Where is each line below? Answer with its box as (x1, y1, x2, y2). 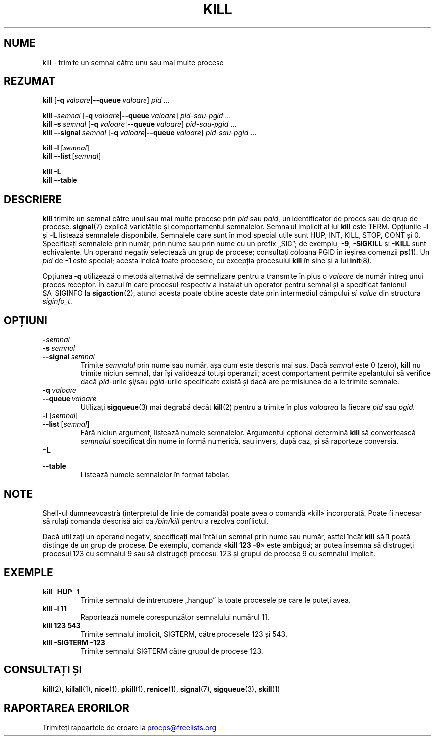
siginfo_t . (42, 297, 72, 306)
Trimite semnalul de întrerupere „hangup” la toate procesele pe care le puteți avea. (80, 595, 351, 604)
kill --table (42, 176, 77, 185)
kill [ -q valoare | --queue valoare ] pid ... (42, 96, 170, 105)
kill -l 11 (42, 604, 67, 613)
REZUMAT (4, 75, 56, 88)
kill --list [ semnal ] (42, 152, 101, 161)
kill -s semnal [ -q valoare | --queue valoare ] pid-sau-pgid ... (42, 120, 237, 129)
